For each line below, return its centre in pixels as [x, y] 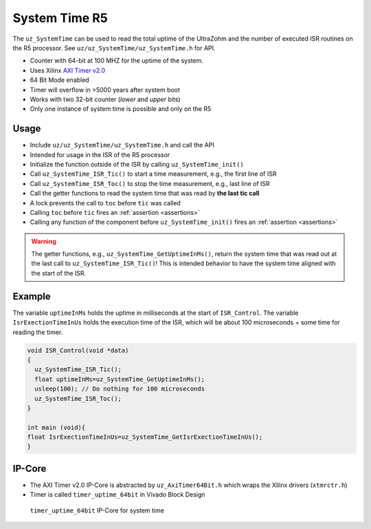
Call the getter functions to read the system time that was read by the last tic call [145, 194]
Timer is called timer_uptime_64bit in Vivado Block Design [117, 495]
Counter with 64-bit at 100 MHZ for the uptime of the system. [117, 61]
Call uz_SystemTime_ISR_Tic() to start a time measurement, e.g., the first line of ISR [153, 174]
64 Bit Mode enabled [59, 80]
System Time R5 [60, 18]
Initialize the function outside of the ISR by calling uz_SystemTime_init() [137, 164]
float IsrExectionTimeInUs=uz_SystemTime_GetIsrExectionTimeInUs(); [145, 437]
